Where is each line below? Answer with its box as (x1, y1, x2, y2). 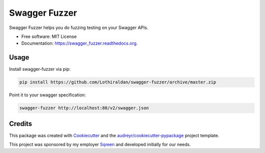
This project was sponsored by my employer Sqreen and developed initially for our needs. (9, 142, 191, 148)
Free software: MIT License (21, 33, 77, 39)
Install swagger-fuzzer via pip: (9, 66, 71, 72)
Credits (9, 120, 32, 128)
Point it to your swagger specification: (9, 92, 86, 98)
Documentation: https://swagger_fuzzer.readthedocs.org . (21, 40, 138, 46)
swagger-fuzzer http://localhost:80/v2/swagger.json (19, 105, 149, 111)
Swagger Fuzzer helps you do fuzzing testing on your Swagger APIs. (9, 25, 148, 31)
